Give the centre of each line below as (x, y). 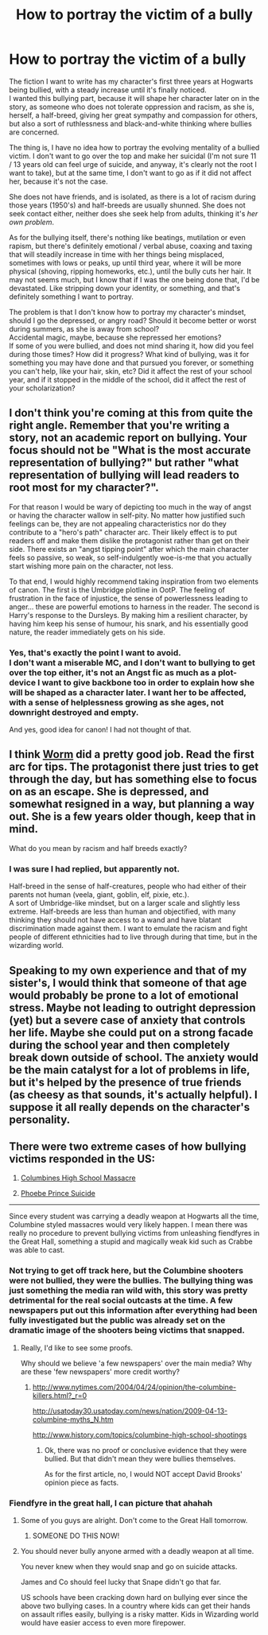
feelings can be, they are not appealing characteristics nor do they (118, 523)
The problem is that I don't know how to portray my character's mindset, (128, 312)
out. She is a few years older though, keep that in (132, 817)
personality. (40, 1119)
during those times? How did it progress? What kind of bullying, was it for (129, 354)
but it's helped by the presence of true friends (125, 1082)
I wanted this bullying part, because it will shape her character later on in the (134, 98)
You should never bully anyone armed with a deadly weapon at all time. (137, 1551)
